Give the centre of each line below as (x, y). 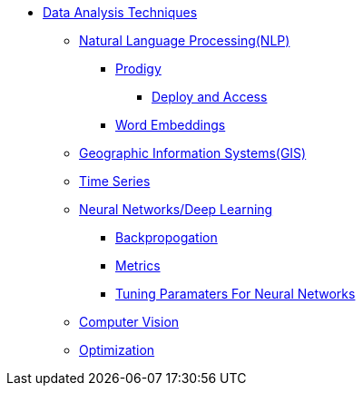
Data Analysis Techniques (120, 12)
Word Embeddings (171, 125)
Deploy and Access (210, 97)
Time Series (115, 181)
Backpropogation (167, 237)
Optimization (117, 350)
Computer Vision (129, 322)
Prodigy (138, 69)
